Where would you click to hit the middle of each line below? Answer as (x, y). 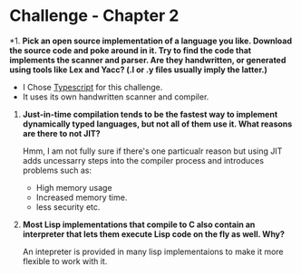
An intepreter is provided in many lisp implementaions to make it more (153, 251)
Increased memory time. (82, 197)
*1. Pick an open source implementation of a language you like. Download (151, 41)
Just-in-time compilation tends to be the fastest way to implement (150, 114)
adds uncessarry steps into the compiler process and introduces (143, 160)
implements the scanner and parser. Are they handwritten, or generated (148, 60)
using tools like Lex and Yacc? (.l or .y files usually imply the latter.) (138, 70)
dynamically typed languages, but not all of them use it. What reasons (157, 124)
